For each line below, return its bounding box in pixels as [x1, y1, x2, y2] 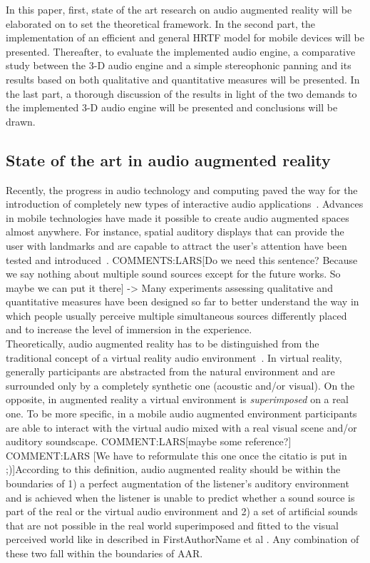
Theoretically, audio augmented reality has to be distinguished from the [6, 336, 319, 351]
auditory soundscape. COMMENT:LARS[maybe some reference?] [6, 434, 292, 449]
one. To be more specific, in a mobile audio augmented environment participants [6, 406, 357, 421]
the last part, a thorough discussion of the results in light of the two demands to [6, 86, 357, 101]
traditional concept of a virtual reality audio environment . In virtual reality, [6, 350, 342, 365]
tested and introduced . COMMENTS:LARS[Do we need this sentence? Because [6, 252, 358, 267]
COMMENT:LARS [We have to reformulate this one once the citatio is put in [6, 447, 347, 462]
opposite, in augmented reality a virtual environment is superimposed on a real [6, 392, 349, 407]
